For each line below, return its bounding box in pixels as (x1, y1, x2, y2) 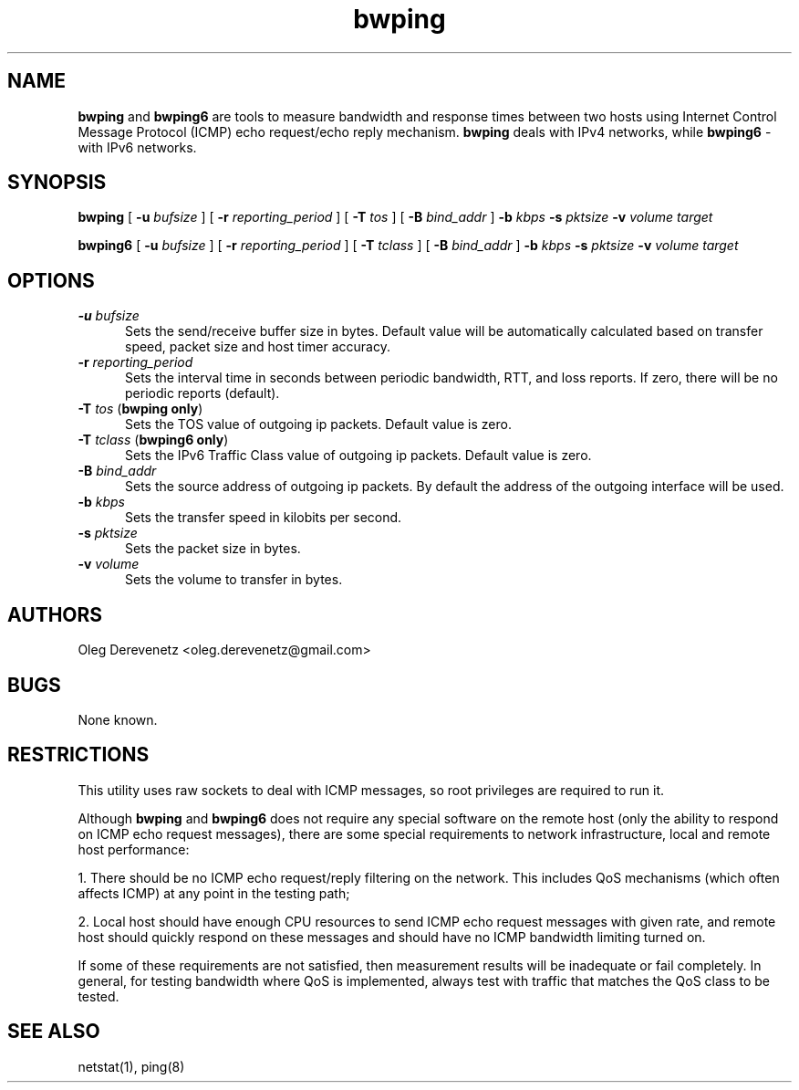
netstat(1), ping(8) (78, 1058, 185, 1074)
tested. (78, 988, 119, 1004)
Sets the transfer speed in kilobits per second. (125, 509, 402, 526)
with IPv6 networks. (78, 139, 197, 155)
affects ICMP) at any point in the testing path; (78, 885, 350, 901)
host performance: (78, 841, 190, 857)
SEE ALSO (7, 1020, 100, 1043)
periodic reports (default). (125, 385, 280, 402)
